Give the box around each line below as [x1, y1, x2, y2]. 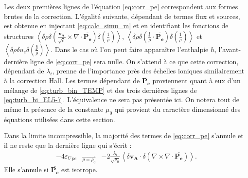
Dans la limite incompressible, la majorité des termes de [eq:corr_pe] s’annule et [4, 130, 244, 141]
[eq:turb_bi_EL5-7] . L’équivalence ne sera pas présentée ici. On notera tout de [4, 94, 239, 105]
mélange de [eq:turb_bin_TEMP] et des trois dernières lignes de [4, 85, 197, 95]
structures [4, 31, 34, 41]
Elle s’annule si [4, 164, 49, 175]
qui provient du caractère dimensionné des [114, 104, 241, 114]
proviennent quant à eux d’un [152, 75, 241, 85]
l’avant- [218, 44, 241, 54]
